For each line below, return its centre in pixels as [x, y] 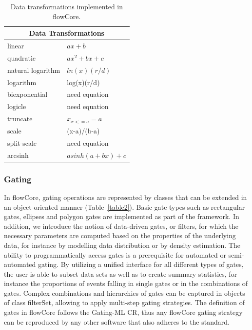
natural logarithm [34, 70]
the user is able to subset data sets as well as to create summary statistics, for [121, 274]
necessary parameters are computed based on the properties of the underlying [120, 235]
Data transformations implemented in [67, 6]
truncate [20, 119]
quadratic [22, 57]
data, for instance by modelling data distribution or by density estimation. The [122, 245]
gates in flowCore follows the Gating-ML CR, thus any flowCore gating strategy [123, 312]
